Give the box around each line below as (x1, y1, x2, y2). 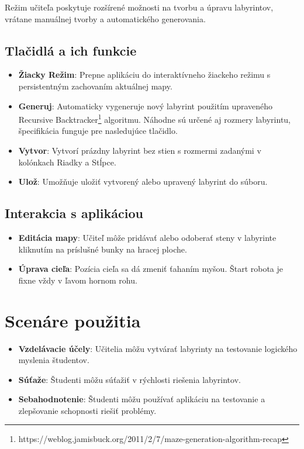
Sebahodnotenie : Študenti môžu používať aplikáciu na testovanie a (18, 393, 265, 405)
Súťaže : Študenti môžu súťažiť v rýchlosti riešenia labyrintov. (18, 373, 241, 385)
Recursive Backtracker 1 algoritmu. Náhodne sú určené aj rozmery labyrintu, (18, 112, 291, 125)
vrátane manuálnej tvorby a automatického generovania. (5, 12, 206, 25)
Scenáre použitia (5, 308, 141, 332)
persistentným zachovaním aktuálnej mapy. (18, 80, 172, 92)
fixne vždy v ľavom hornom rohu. (18, 274, 137, 286)
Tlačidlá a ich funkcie (5, 41, 137, 59)
